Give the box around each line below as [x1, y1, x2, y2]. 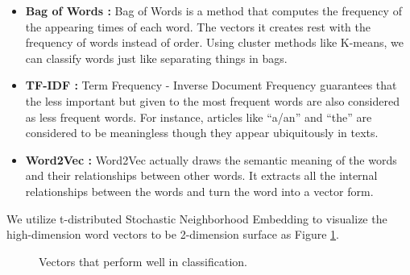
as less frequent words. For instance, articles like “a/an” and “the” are [25, 108, 372, 125]
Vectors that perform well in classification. [39, 252, 247, 269]
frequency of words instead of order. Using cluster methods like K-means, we [25, 34, 404, 51]
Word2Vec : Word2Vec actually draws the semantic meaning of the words [25, 151, 397, 168]
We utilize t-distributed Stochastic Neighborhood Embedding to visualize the [6, 210, 387, 227]
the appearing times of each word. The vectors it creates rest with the [25, 18, 371, 35]
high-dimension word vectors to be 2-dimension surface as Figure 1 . [6, 226, 339, 243]
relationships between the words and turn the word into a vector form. [25, 182, 374, 199]
